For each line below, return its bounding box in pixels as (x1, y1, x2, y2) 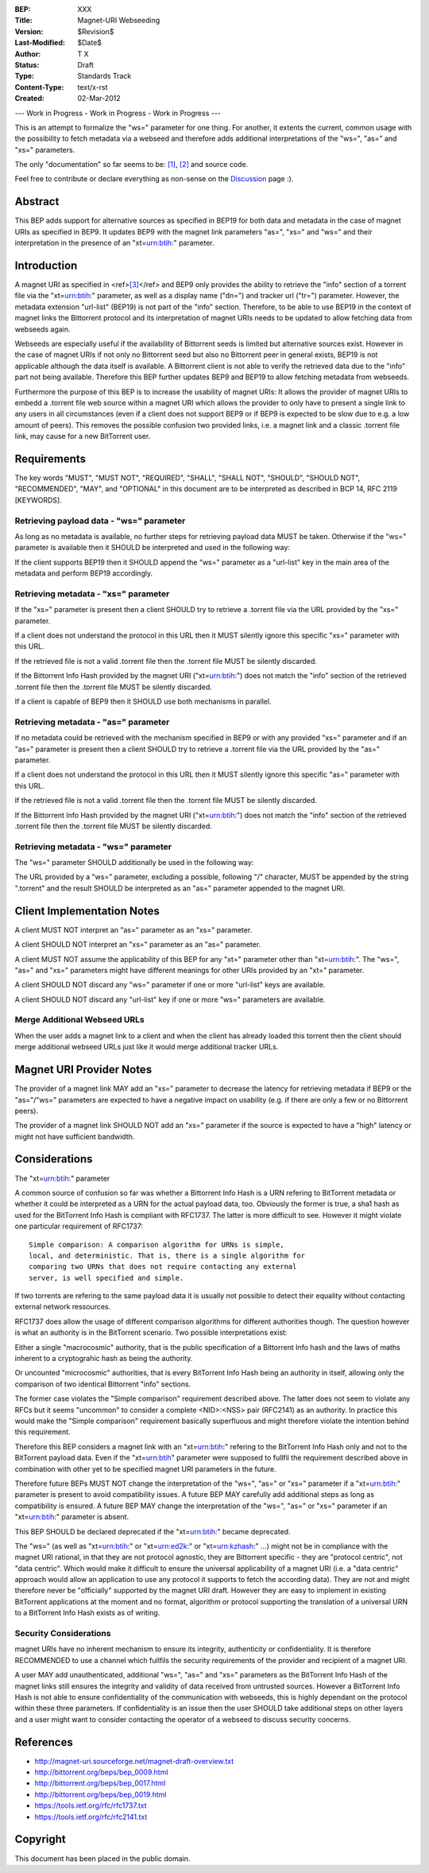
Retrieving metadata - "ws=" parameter (14, 841, 172, 852)
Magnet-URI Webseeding (77, 16, 160, 25)
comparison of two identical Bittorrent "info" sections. (14, 1379, 191, 1389)
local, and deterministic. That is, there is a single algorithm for (29, 1251, 306, 1260)
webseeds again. (14, 324, 71, 334)
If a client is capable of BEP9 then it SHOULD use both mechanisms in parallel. (14, 696, 272, 707)
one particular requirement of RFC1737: (14, 1221, 143, 1231)
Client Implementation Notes (14, 904, 160, 917)
